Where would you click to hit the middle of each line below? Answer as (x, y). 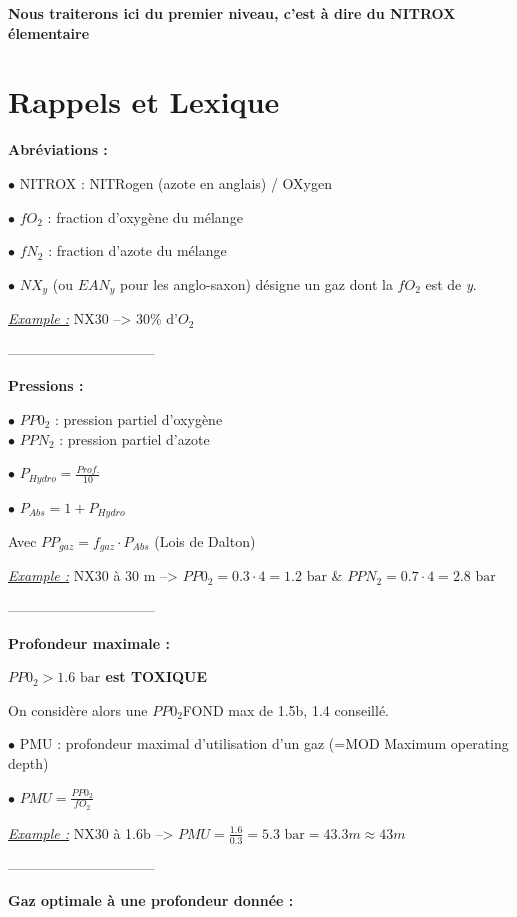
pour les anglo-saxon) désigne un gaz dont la (256, 283)
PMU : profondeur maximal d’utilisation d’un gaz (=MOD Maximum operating (264, 743)
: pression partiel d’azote (134, 438)
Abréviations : (58, 149)
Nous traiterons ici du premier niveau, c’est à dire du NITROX (232, 13)
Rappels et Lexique (144, 101)
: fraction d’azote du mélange (137, 250)
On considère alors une (78, 709)
